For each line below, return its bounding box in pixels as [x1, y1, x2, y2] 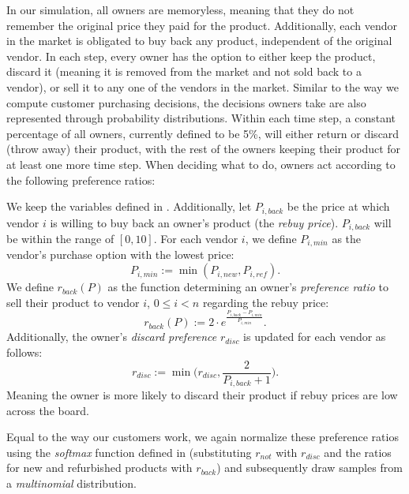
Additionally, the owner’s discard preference [6, 328, 217, 345]
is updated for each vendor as [243, 328, 386, 345]
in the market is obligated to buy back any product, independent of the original [6, 32, 392, 49]
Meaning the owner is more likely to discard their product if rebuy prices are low [6, 387, 398, 403]
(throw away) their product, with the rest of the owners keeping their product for [6, 140, 401, 157]
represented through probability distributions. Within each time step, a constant [6, 110, 396, 126]
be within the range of [6, 230, 114, 247]
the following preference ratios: [6, 171, 156, 188]
